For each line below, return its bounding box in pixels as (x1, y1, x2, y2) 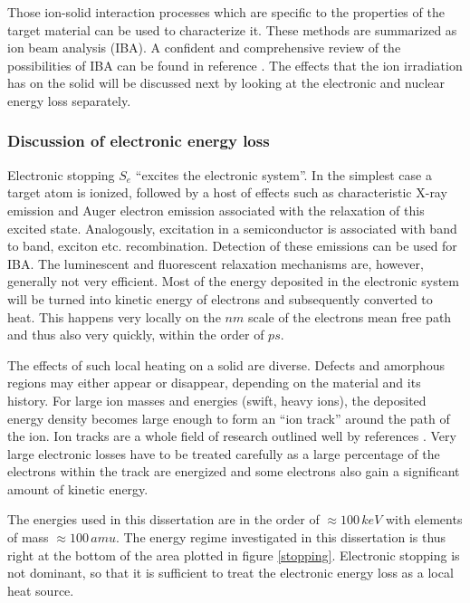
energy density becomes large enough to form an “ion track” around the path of (7, 408, 450, 427)
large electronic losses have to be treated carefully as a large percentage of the (7, 444, 440, 463)
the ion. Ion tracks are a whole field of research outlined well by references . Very (7, 426, 456, 445)
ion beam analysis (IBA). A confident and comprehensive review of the (7, 38, 401, 57)
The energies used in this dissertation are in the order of (7, 510, 320, 529)
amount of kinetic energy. (7, 479, 149, 498)
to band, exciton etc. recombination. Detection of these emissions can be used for (7, 236, 457, 255)
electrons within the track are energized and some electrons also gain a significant (7, 462, 460, 481)
